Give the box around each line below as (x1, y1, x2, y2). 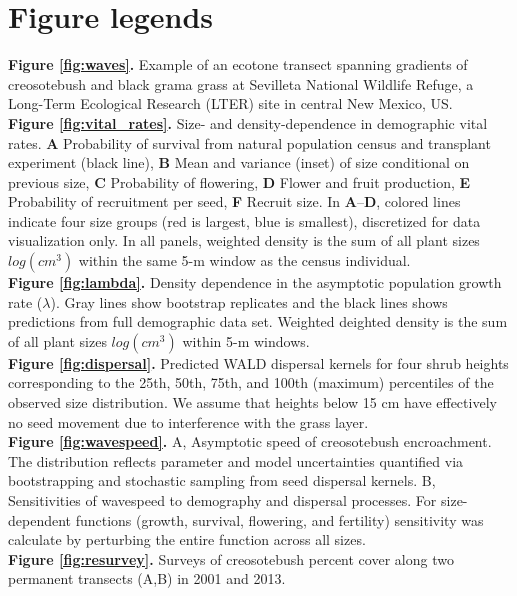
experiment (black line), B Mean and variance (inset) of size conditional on (8, 152, 470, 173)
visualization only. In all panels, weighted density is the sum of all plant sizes (8, 230, 480, 251)
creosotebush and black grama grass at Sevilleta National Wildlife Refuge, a (8, 73, 474, 94)
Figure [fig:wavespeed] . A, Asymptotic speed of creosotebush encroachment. (8, 431, 492, 452)
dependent (8, 509, 72, 530)
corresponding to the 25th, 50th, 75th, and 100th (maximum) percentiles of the (8, 372, 494, 393)
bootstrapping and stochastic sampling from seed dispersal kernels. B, (8, 470, 436, 491)
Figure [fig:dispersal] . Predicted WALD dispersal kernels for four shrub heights (8, 352, 509, 373)
